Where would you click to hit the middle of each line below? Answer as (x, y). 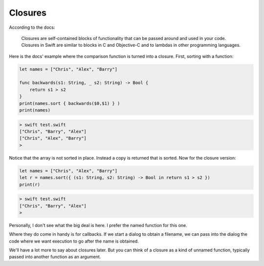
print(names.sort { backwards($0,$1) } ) (70, 103)
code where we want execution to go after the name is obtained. (74, 241)
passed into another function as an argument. (55, 257)
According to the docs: (32, 27)
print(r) (30, 184)
